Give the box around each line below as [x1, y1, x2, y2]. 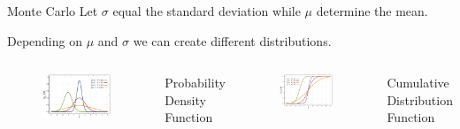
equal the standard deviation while [112, 2, 301, 19]
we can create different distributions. [133, 31, 332, 49]
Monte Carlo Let [7, 2, 98, 19]
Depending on [7, 31, 82, 49]
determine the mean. [316, 2, 428, 19]
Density [165, 90, 206, 109]
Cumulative [387, 73, 449, 92]
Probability [165, 73, 226, 92]
